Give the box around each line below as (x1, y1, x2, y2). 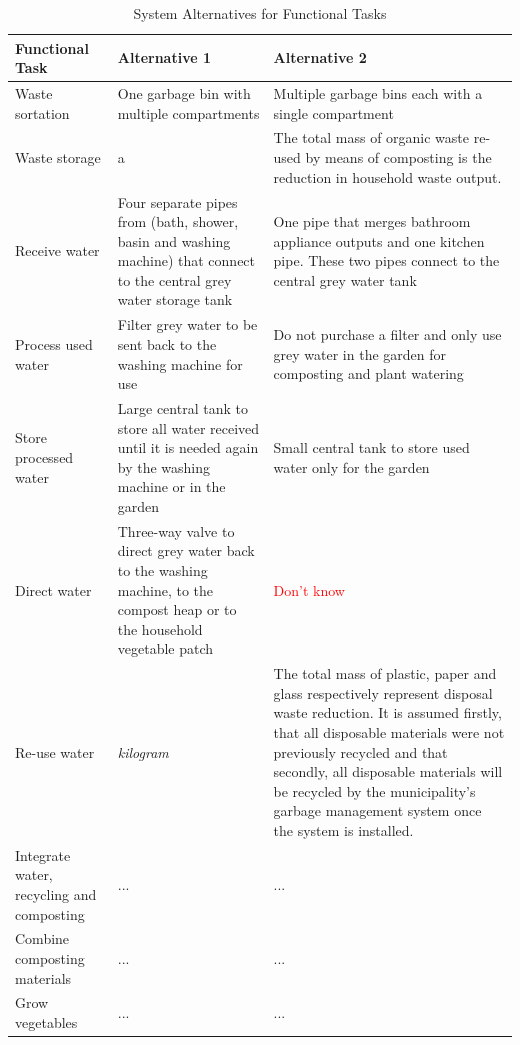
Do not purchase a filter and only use (273, 324, 502, 345)
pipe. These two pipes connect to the (273, 250, 500, 271)
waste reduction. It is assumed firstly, (273, 702, 502, 723)
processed (15, 446, 74, 467)
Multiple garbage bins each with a (273, 83, 483, 104)
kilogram (117, 741, 169, 762)
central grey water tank (273, 269, 417, 290)
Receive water (15, 240, 100, 261)
